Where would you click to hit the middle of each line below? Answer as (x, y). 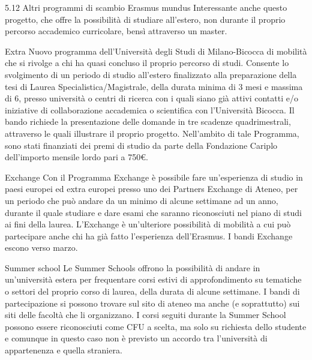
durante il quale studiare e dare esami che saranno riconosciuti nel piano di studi (153, 212)
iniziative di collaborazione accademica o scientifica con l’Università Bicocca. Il (150, 109)
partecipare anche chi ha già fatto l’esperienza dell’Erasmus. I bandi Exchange (149, 235)
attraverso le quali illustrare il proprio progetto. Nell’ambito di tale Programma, (152, 133)
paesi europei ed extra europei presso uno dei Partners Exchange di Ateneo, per (151, 189)
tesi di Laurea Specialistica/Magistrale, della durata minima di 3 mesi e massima (154, 86)
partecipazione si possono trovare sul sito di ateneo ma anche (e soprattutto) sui (152, 303)
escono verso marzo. (41, 247)
